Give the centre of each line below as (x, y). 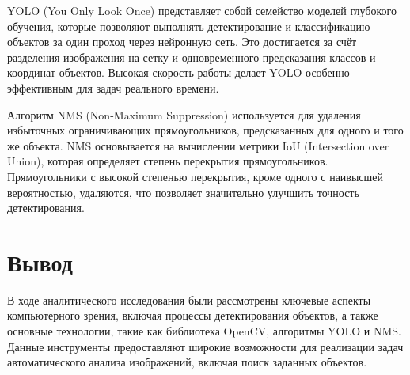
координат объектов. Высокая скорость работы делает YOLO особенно (178, 72)
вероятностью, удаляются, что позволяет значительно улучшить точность (183, 192)
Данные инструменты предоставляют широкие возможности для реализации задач (205, 346)
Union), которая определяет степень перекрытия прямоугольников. (168, 161)
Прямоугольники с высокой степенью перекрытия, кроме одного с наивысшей (196, 176)
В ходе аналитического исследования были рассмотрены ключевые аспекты (189, 299)
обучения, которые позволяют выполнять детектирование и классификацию (189, 26)
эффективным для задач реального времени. (113, 87)
